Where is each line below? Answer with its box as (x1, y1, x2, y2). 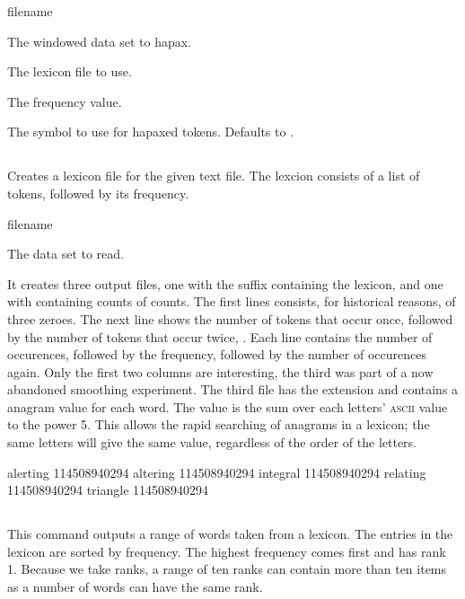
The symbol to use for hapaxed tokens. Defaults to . (7, 122, 294, 141)
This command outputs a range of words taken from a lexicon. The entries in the (7, 524, 453, 543)
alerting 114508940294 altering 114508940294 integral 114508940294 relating (7, 462, 426, 481)
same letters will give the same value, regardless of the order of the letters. (7, 433, 417, 452)
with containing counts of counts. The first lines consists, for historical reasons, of (7, 292, 456, 311)
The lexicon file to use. (7, 62, 132, 81)
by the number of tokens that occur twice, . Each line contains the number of (7, 327, 433, 346)
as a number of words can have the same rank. (7, 577, 263, 596)
